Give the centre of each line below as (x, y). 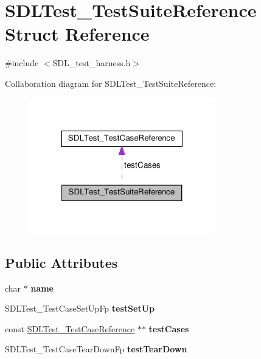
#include (22, 63)
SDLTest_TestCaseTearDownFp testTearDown (96, 349)
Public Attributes (61, 262)
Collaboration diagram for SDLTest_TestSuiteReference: (111, 83)
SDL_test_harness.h (92, 63)
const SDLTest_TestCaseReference (70, 328)
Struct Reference (77, 34)
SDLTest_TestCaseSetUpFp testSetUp (80, 308)
